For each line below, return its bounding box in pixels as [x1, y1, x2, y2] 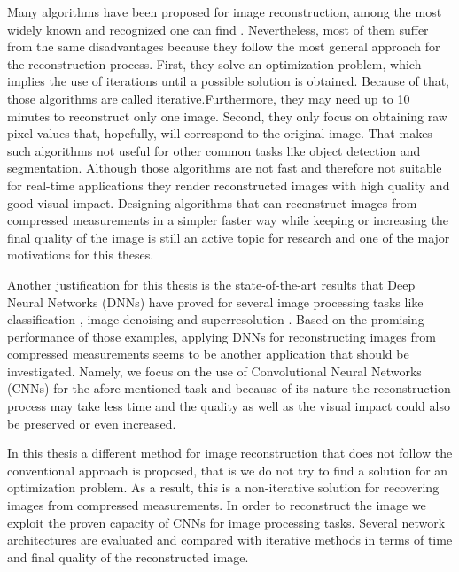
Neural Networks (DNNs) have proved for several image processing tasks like [7, 292, 424, 311]
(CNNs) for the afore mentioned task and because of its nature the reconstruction [7, 379, 451, 398]
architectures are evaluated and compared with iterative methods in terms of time [7, 530, 453, 549]
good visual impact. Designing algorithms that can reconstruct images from [7, 193, 417, 212]
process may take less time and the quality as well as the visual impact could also [7, 397, 450, 415]
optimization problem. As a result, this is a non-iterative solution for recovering [7, 478, 440, 497]
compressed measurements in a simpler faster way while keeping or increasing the [7, 211, 449, 229]
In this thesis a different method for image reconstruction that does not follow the [7, 444, 453, 462]
